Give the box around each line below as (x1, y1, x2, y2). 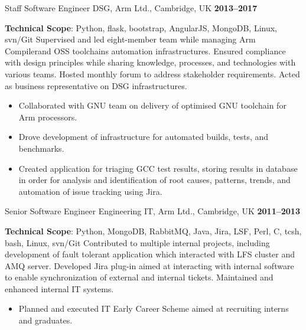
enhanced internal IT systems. (5, 282, 114, 295)
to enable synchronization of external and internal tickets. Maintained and (5, 271, 274, 283)
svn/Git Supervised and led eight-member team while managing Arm (5, 33, 256, 45)
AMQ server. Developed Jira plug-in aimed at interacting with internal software (5, 259, 294, 272)
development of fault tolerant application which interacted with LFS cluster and (5, 248, 295, 260)
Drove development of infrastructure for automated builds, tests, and (18, 130, 269, 143)
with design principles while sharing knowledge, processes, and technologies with (5, 56, 296, 68)
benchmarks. (18, 142, 64, 154)
